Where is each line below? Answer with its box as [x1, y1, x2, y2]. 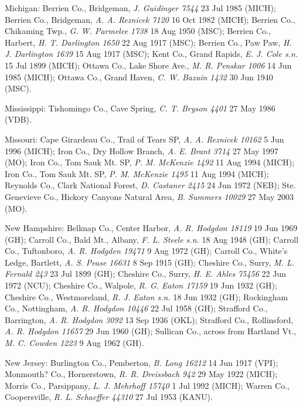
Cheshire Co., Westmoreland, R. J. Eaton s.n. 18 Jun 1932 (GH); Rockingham [5, 290, 288, 303]
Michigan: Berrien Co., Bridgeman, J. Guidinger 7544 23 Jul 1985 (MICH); [5, 2, 276, 13]
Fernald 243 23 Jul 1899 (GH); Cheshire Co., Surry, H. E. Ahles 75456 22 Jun [5, 267, 287, 280]
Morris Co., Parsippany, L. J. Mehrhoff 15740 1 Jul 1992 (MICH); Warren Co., [5, 379, 290, 391]
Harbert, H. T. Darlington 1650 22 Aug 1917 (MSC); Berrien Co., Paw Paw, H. [5, 36, 292, 48]
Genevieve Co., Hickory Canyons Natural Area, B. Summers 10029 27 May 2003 [5, 190, 294, 202]
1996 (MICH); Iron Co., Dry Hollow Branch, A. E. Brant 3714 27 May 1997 [5, 144, 279, 157]
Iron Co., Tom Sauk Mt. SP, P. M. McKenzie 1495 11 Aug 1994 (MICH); [5, 167, 269, 179]
